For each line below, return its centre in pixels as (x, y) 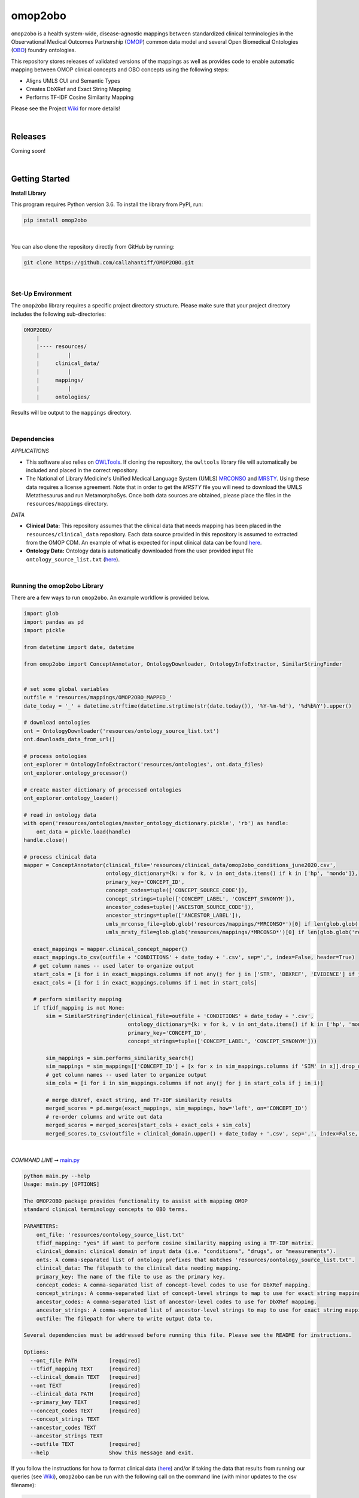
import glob (41, 614)
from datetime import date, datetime (79, 647)
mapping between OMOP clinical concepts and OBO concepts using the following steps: (120, 70)
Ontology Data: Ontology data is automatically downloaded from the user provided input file (140, 551)
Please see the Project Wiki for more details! (66, 108)
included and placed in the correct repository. (82, 470)
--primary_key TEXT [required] (85, 1402)
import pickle (44, 630)
